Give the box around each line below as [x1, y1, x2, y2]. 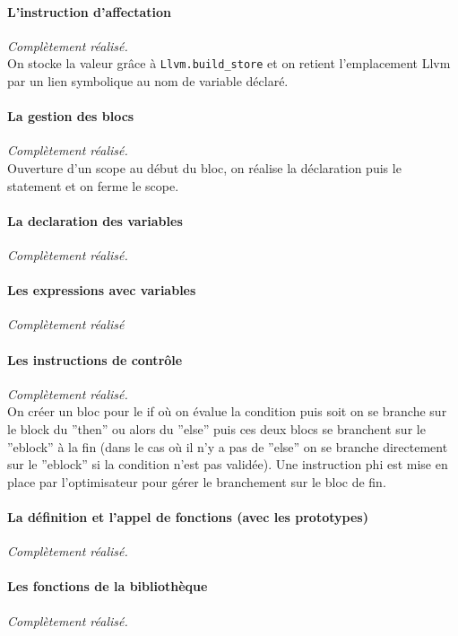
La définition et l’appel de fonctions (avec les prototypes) [7, 507, 368, 526]
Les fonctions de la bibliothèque [7, 577, 208, 596]
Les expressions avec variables [7, 281, 196, 300]
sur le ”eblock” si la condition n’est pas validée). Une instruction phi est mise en [7, 455, 448, 474]
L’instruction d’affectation [7, 2, 171, 21]
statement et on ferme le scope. [7, 176, 179, 195]
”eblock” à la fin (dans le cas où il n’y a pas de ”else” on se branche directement [7, 437, 448, 456]
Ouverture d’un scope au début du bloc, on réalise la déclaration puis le [7, 159, 402, 178]
